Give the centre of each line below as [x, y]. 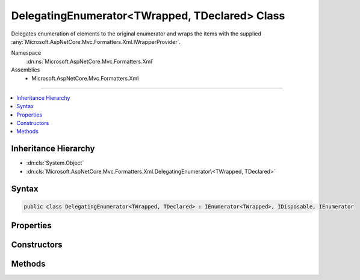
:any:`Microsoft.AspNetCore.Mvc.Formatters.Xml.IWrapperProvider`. [96, 41]
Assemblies [26, 70]
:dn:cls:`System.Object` [55, 163]
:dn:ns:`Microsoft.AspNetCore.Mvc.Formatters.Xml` [90, 61]
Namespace [26, 53]
